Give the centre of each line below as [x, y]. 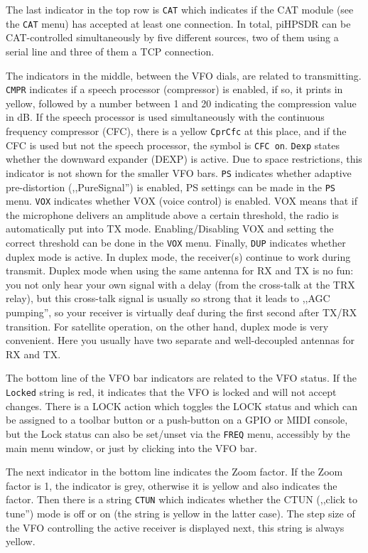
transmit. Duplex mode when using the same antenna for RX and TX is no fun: [180, 270]
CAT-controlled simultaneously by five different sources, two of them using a [172, 37]
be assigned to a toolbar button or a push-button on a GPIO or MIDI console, [177, 420]
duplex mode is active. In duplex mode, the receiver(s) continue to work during [178, 256]
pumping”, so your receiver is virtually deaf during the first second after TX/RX [182, 312]
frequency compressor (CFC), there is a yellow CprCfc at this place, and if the [176, 130]
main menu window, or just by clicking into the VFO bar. [131, 447]
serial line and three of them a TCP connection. [110, 51]
